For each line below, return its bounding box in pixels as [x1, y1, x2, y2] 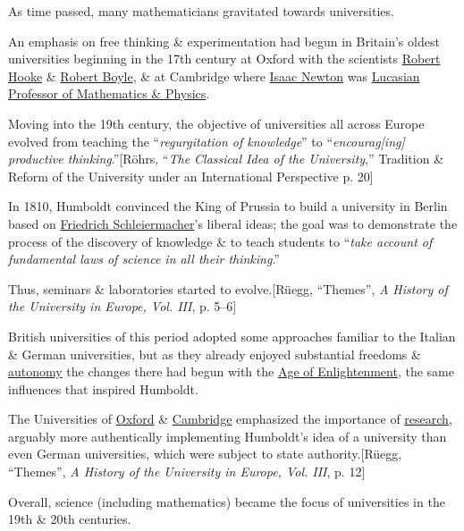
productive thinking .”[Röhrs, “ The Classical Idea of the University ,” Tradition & [8, 149, 444, 168]
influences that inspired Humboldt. [8, 379, 198, 398]
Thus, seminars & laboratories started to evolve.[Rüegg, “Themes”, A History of [8, 279, 448, 298]
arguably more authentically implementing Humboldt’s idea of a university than [8, 426, 447, 445]
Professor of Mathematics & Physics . [8, 84, 210, 103]
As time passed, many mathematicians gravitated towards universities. [8, 2, 394, 20]
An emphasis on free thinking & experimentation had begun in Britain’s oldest [8, 31, 440, 50]
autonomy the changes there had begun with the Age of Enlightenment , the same [8, 362, 454, 381]
